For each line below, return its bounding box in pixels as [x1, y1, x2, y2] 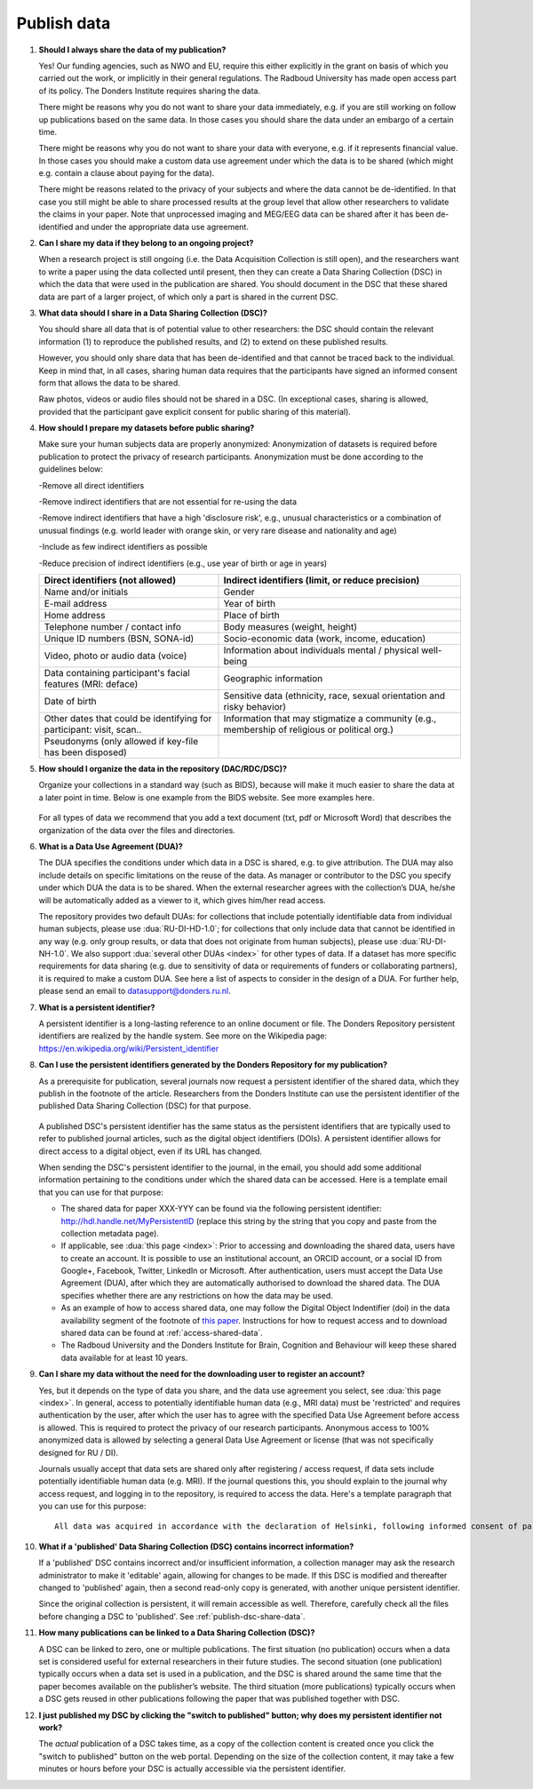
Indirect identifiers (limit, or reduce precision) [223, 574, 420, 586]
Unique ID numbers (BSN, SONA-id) [44, 632, 195, 644]
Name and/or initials [44, 586, 129, 598]
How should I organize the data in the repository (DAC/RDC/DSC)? [38, 764, 288, 774]
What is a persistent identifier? [38, 1002, 155, 1013]
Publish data [16, 13, 111, 33]
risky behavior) [223, 701, 287, 712]
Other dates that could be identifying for [44, 712, 212, 724]
